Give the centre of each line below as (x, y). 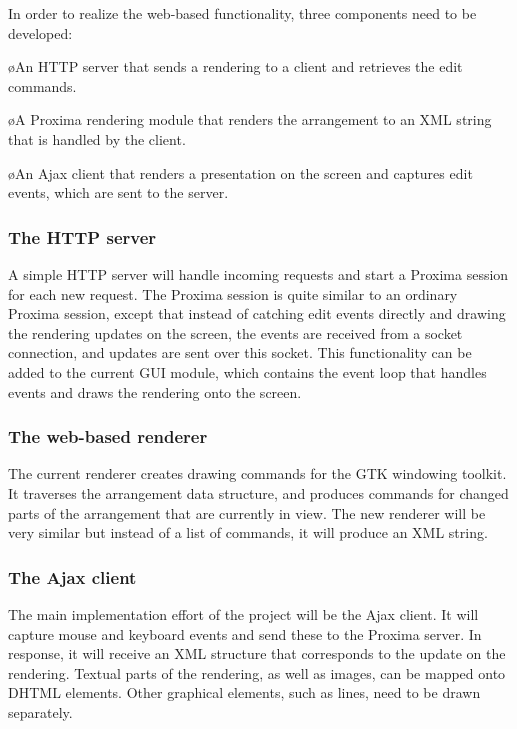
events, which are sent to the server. (118, 192)
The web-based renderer (108, 436)
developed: (40, 32)
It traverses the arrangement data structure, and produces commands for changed (258, 492)
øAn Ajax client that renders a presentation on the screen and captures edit (240, 172)
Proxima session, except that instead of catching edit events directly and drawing (257, 313)
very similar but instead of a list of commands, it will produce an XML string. (248, 532)
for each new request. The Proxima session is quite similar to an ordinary (233, 293)
